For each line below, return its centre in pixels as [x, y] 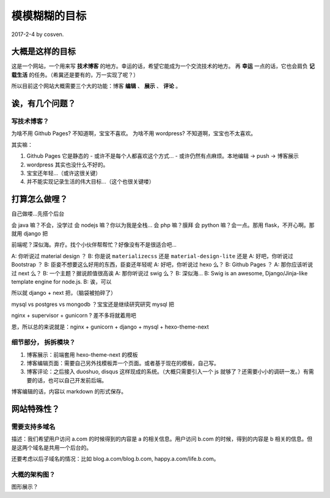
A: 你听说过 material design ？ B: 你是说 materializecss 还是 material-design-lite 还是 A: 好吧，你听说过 [152, 256]
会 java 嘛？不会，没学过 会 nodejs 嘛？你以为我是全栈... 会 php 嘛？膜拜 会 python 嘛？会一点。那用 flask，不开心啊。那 [163, 225]
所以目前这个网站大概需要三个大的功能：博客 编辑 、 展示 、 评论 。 [96, 86]
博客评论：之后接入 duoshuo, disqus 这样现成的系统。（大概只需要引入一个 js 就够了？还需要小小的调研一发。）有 [167, 372]
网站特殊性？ [35, 409]
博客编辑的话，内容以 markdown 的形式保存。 [69, 392]
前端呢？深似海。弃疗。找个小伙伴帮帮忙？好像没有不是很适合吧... [94, 245]
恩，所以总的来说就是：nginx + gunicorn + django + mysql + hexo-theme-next [110, 327]
